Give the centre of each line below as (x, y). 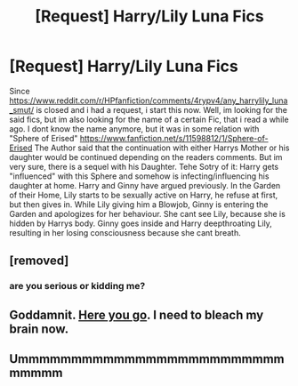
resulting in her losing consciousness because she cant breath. (125, 232)
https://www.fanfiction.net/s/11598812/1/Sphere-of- (174, 138)
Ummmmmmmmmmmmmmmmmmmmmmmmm (147, 359)
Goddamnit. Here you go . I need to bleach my (137, 314)
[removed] (39, 261)
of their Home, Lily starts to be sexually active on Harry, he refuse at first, (144, 195)
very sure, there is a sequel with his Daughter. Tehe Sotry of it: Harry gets (144, 166)
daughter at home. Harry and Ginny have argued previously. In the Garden (145, 185)
